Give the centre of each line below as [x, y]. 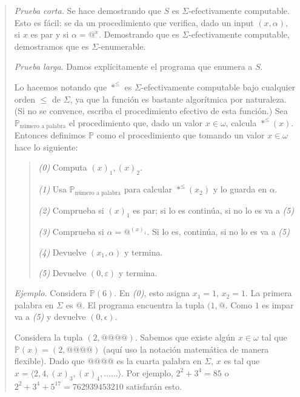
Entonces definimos [50, 135]
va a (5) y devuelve [50, 317]
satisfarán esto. [154, 386]
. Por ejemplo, [147, 372]
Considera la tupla [48, 337]
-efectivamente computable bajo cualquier [218, 87]
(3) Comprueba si [71, 232]
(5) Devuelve [62, 272]
